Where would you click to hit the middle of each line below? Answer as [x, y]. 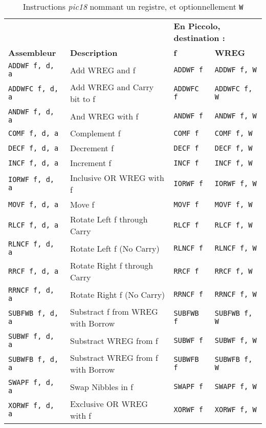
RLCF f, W [234, 225]
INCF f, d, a [34, 163]
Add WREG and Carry [112, 87]
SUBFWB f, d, [34, 313]
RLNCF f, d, [31, 244]
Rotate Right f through [112, 265]
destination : [199, 38]
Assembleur [32, 53]
